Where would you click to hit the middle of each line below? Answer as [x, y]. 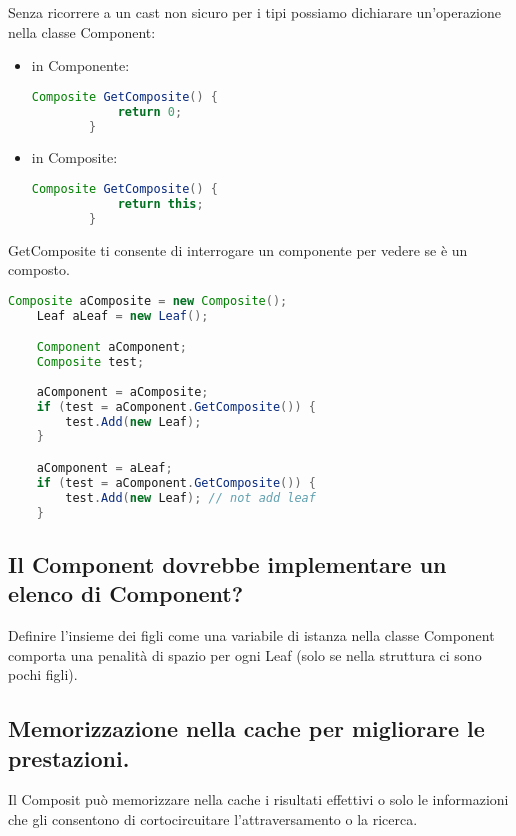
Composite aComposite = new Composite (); [148, 300]
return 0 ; [150, 111]
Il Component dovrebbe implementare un [227, 563]
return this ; [160, 203]
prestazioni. [69, 757]
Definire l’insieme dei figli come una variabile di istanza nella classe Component [251, 635]
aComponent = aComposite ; [122, 391]
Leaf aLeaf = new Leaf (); [122, 315]
